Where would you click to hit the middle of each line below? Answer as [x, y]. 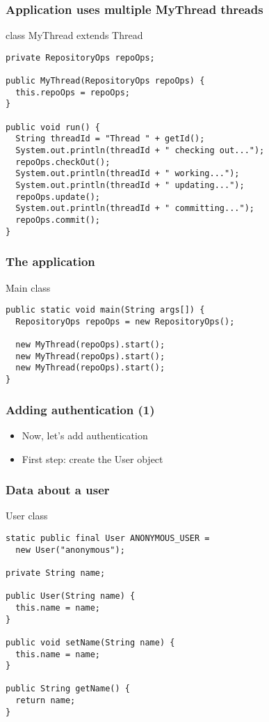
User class [27, 516]
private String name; [56, 573]
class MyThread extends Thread [74, 35]
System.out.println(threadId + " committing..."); [135, 209]
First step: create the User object [92, 458]
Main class [28, 287]
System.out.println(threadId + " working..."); [128, 174]
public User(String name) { [71, 596]
